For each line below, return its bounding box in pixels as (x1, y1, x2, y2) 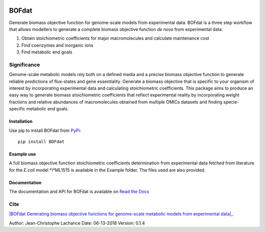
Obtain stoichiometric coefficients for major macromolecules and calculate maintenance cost (21, 35, 210, 41)
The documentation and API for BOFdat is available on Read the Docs (9, 189, 149, 195)
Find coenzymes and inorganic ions (21, 42, 93, 48)
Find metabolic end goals (21, 49, 73, 55)
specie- (223, 99, 239, 105)
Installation (9, 118, 33, 125)
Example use (9, 151, 36, 157)
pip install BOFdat (18, 139, 65, 144)
